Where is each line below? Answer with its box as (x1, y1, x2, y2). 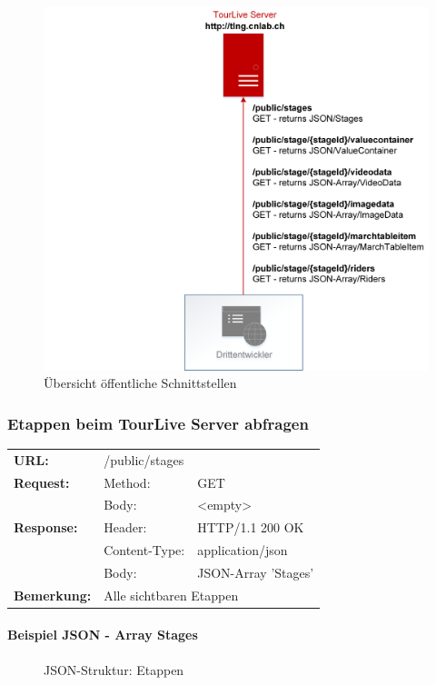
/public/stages (104, 450, 184, 469)
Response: (14, 518, 78, 537)
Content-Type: (104, 541, 185, 560)
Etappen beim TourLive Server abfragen (7, 412, 309, 434)
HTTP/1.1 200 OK (197, 518, 304, 537)
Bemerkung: (14, 585, 92, 604)
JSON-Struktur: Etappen (44, 660, 184, 679)
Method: (104, 472, 151, 491)
